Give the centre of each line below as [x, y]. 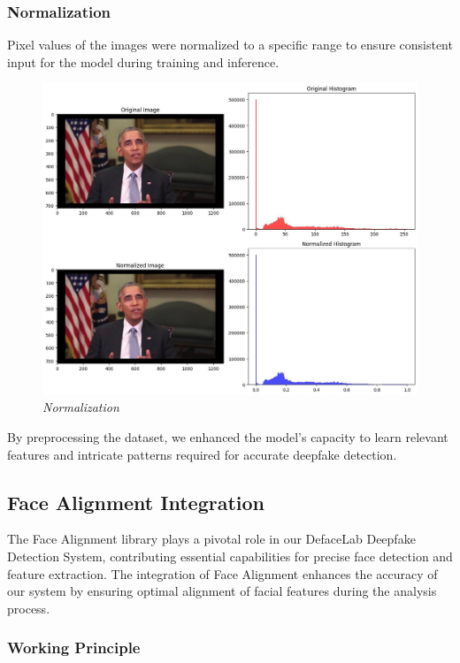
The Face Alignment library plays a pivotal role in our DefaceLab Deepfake [211, 539]
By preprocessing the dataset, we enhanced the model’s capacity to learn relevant [228, 436]
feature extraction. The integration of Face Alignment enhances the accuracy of [222, 573]
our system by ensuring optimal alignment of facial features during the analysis [222, 591]
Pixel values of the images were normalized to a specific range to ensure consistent [230, 45]
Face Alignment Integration [136, 502]
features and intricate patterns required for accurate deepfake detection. [202, 454]
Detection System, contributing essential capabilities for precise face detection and [230, 556]
